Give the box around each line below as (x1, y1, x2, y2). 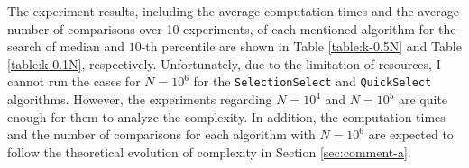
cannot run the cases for (7, 72, 141, 91)
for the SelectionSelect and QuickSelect (193, 72, 432, 91)
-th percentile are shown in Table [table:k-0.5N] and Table (141, 37, 462, 56)
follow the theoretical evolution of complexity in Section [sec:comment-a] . (7, 142, 411, 161)
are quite (398, 90, 448, 109)
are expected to (368, 125, 454, 144)
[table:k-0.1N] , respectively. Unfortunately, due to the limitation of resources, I (7, 54, 441, 73)
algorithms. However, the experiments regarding (7, 90, 272, 109)
